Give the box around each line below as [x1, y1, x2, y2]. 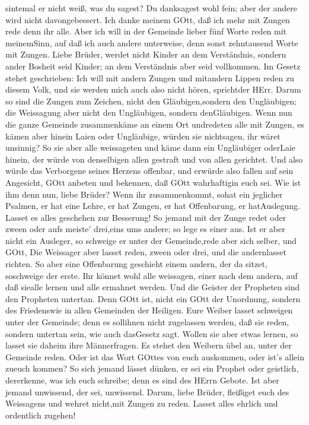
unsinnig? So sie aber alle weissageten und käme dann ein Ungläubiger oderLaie [5, 141, 296, 154]
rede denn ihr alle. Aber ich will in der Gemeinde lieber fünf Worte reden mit [5, 25, 287, 37]
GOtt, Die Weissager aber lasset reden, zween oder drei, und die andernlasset [5, 246, 286, 258]
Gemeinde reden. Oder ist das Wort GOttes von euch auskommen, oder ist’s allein [5, 350, 305, 363]
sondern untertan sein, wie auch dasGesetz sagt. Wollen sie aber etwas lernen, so [5, 327, 298, 340]
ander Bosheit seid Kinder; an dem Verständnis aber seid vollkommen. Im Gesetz [5, 59, 301, 72]
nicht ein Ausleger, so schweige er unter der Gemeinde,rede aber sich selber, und [5, 234, 297, 246]
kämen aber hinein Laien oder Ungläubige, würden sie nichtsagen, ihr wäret [5, 129, 281, 142]
